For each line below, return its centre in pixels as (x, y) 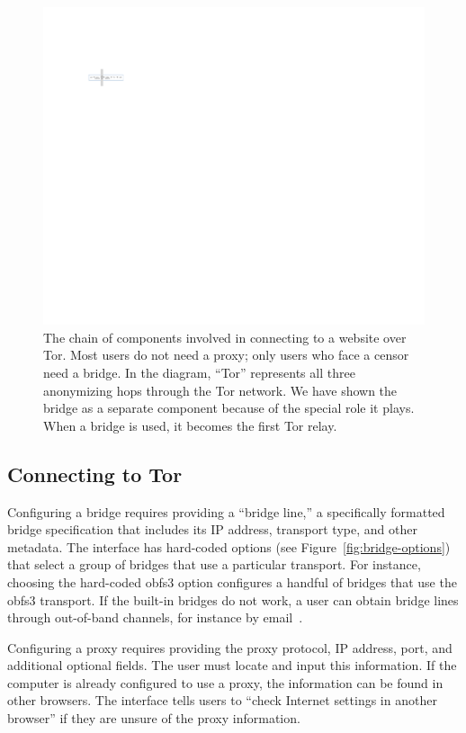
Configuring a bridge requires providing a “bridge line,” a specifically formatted (226, 511)
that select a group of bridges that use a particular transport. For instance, (214, 564)
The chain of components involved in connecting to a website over (225, 337)
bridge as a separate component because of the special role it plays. (229, 408)
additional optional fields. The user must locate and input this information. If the (232, 665)
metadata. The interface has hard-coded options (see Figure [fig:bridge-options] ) (229, 546)
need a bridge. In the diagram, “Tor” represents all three (199, 372)
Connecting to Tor (95, 474)
